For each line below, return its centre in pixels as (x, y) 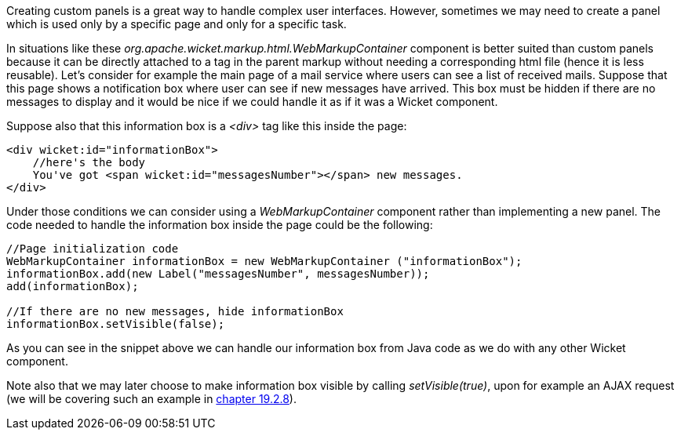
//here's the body (89, 162)
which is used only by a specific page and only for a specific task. (177, 24)
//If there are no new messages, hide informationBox (175, 311)
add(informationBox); (73, 286)
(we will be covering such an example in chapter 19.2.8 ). (151, 399)
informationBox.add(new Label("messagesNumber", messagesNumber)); (218, 274)
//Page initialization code (93, 249)
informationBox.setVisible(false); (116, 324)
